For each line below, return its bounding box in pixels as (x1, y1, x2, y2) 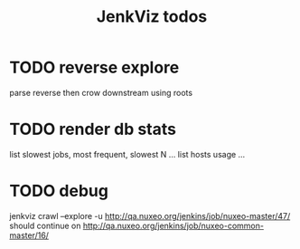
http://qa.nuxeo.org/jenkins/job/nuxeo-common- (82, 220, 265, 231)
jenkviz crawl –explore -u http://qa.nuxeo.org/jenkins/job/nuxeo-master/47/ (9, 210, 291, 221)
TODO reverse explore (9, 57, 180, 78)
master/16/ (9, 229, 50, 241)
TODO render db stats (9, 120, 176, 139)
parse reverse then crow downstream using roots (9, 87, 192, 98)
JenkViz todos (96, 6, 208, 27)
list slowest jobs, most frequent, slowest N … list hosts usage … (9, 148, 246, 159)
